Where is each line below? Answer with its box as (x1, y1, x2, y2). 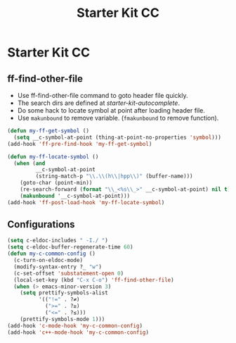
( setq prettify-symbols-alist (20, 289, 109, 297)
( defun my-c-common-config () (7, 250, 96, 258)
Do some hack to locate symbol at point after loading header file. (17, 106, 206, 114)
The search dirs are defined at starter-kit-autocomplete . (17, 99, 181, 107)
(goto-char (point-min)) (20, 180, 93, 187)
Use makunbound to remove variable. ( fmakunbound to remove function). (17, 114, 219, 122)
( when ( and (13, 160, 46, 167)
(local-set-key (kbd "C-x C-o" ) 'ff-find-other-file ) (13, 276, 174, 283)
